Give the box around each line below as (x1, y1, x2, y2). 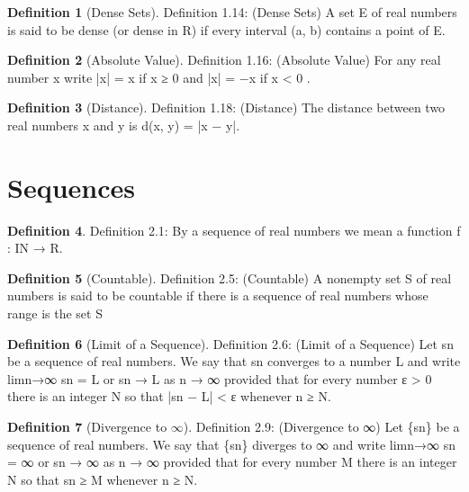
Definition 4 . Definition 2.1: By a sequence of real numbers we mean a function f (7, 220, 461, 239)
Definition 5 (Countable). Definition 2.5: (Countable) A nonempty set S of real (7, 268, 452, 287)
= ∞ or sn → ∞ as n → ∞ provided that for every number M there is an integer (7, 452, 457, 471)
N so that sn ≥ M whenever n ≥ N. (7, 470, 198, 488)
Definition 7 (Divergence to (7, 417, 167, 436)
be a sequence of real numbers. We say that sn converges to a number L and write (7, 352, 461, 371)
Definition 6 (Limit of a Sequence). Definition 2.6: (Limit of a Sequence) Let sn (7, 334, 454, 353)
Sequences (7, 168, 135, 205)
